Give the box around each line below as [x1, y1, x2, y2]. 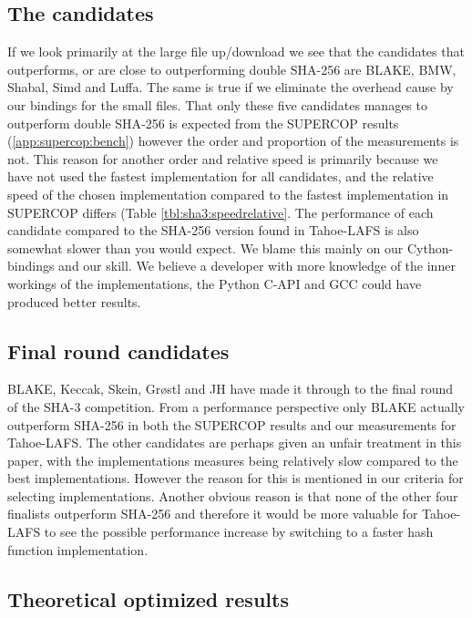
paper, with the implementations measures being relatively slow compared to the [7, 450, 458, 469]
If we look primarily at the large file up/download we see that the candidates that [7, 42, 465, 61]
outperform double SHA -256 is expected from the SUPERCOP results [7, 113, 399, 132]
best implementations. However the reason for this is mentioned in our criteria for [7, 469, 464, 488]
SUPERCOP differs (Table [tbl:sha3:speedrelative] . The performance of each [7, 202, 434, 221]
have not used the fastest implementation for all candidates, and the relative [7, 167, 434, 186]
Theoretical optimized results [7, 584, 289, 613]
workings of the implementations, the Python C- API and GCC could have [7, 273, 422, 293]
